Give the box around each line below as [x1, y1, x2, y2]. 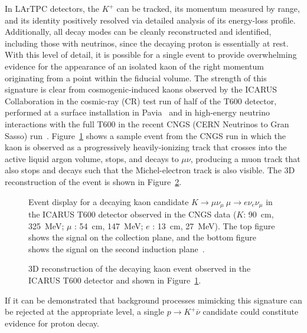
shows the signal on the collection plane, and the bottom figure [28, 231, 257, 243]
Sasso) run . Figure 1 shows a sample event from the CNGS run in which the [5, 129, 286, 141]
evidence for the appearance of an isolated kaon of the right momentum [5, 60, 264, 72]
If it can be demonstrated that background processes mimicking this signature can [5, 294, 302, 306]
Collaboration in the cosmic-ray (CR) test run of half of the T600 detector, [5, 94, 277, 107]
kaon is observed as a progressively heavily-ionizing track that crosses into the [5, 141, 287, 153]
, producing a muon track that [190, 152, 301, 164]
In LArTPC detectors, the [5, 2, 99, 14]
